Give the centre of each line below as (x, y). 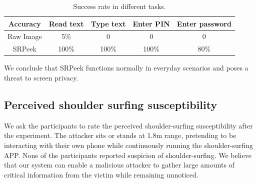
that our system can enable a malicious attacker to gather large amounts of (119, 165)
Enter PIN (151, 23)
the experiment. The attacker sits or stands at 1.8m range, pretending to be (120, 135)
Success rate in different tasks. (119, 6)
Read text (66, 23)
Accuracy (24, 23)
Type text (108, 23)
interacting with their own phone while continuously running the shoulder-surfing (128, 145)
